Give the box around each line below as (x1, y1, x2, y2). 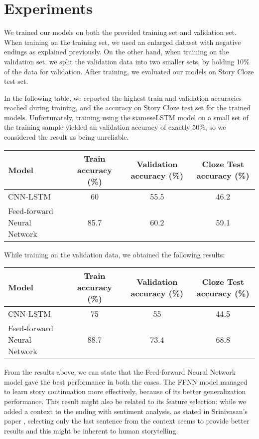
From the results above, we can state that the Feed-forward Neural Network (4, 367, 236, 377)
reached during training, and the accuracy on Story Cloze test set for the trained (4, 102, 251, 113)
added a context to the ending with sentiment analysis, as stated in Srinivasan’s (4, 406, 248, 416)
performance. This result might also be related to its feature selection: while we (4, 396, 246, 407)
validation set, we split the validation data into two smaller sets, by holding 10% (4, 56, 250, 66)
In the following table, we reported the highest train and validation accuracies (4, 92, 242, 103)
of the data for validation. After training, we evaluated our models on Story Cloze (4, 66, 254, 76)
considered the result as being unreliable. (4, 132, 129, 142)
